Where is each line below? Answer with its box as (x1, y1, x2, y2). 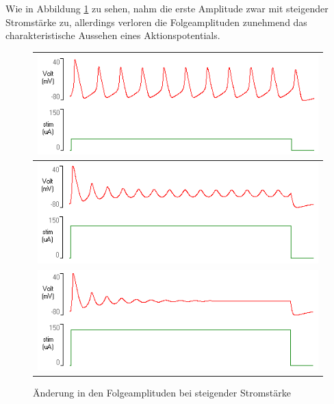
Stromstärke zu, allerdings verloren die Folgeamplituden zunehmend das (5, 14, 307, 29)
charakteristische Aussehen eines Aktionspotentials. (5, 28, 220, 42)
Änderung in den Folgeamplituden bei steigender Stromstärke (33, 385, 291, 399)
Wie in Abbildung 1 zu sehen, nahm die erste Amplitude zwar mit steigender (5, 1, 329, 15)
